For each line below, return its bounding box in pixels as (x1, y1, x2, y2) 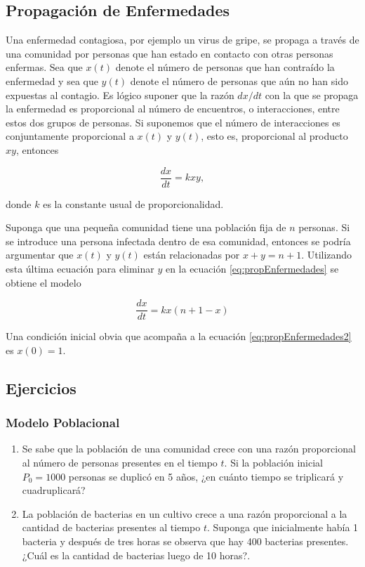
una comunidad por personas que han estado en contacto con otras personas (6, 46, 333, 60)
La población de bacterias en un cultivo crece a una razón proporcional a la (22, 506, 347, 521)
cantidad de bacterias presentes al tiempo (22, 520, 201, 535)
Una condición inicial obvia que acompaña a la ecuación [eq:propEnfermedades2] (6, 329, 352, 344)
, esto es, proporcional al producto (201, 129, 348, 143)
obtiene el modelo (6, 275, 81, 289)
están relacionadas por (143, 247, 240, 262)
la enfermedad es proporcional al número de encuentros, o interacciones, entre (6, 101, 340, 116)
